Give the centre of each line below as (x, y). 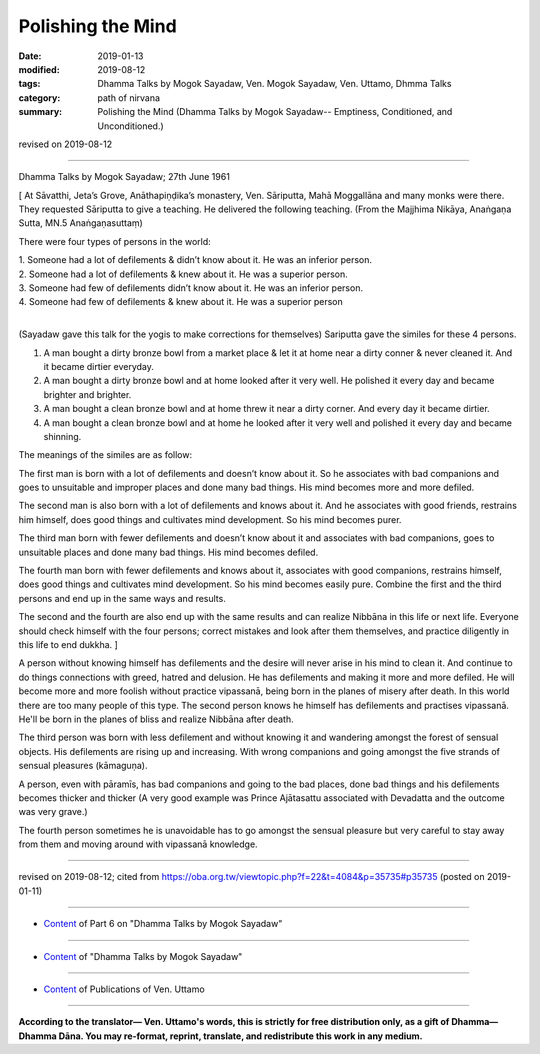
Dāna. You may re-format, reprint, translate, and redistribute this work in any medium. (241, 1036)
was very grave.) (53, 812)
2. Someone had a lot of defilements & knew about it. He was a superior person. (183, 274)
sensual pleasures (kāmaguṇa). (83, 766)
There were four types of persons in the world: (115, 241)
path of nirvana (128, 97)
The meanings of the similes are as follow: (105, 455)
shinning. (62, 436)
